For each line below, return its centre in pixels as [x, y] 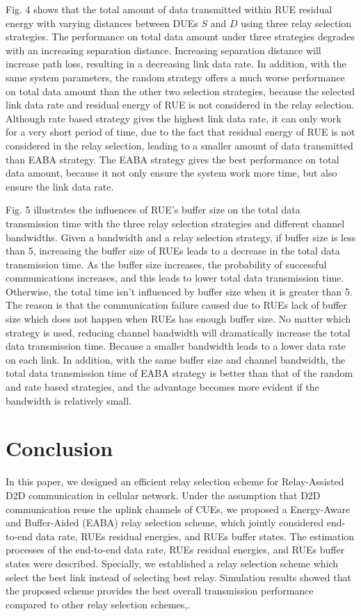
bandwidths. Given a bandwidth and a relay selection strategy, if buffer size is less [181, 237]
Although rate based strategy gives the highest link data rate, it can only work [174, 118]
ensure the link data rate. [60, 186]
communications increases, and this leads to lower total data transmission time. [175, 278]
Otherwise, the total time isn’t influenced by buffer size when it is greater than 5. [179, 291]
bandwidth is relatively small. [69, 400]
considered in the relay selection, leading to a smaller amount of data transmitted [179, 145]
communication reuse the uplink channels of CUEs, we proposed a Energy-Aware [178, 509]
